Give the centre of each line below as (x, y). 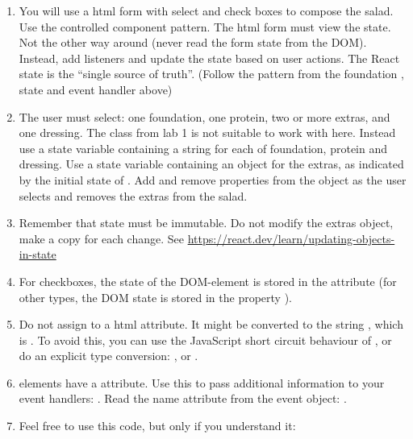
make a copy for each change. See (101, 238)
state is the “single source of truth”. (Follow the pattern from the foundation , (211, 74)
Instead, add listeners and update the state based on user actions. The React (209, 58)
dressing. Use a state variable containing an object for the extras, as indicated (211, 164)
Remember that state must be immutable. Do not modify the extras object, (206, 223)
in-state (38, 254)
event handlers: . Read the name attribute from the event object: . (183, 398)
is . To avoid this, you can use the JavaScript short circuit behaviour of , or (205, 340)
